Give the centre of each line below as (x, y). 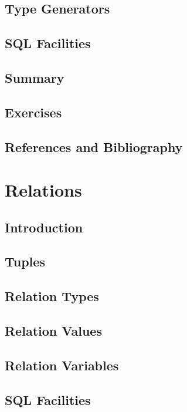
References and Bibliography (94, 146)
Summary (35, 77)
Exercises (33, 112)
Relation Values (53, 331)
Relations (43, 190)
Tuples (25, 261)
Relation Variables (62, 365)
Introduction (44, 227)
